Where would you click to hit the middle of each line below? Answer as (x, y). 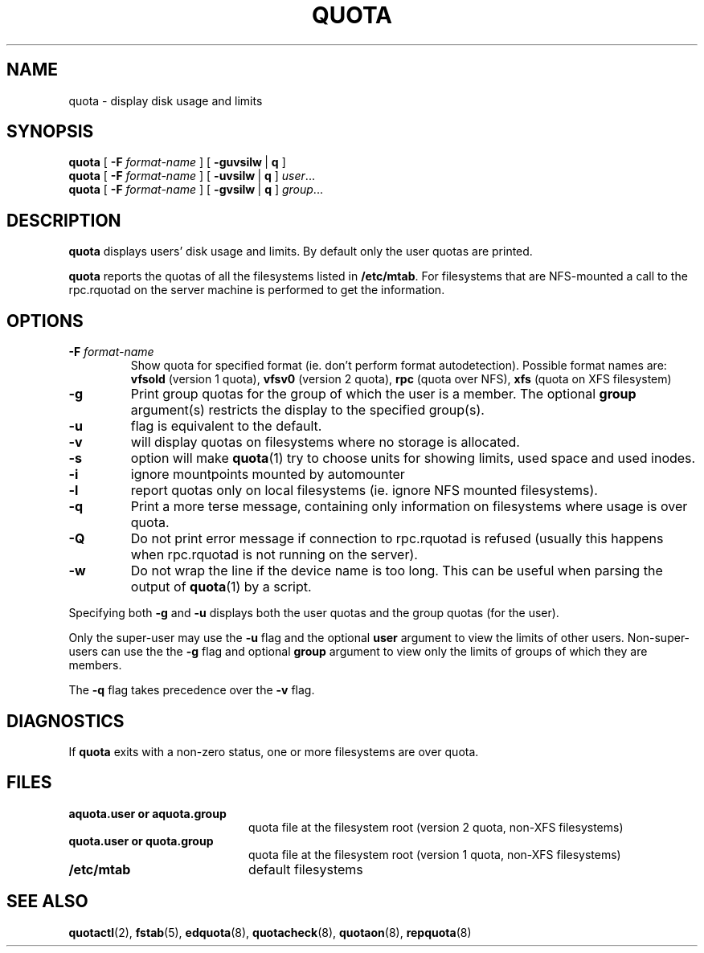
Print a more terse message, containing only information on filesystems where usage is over (409, 507)
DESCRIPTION (64, 220)
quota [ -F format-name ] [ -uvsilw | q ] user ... (192, 176)
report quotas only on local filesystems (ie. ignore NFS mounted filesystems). (364, 491)
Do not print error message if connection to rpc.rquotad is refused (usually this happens (397, 539)
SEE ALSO (47, 902)
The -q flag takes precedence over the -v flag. (192, 690)
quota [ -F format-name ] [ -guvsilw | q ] (177, 162)
